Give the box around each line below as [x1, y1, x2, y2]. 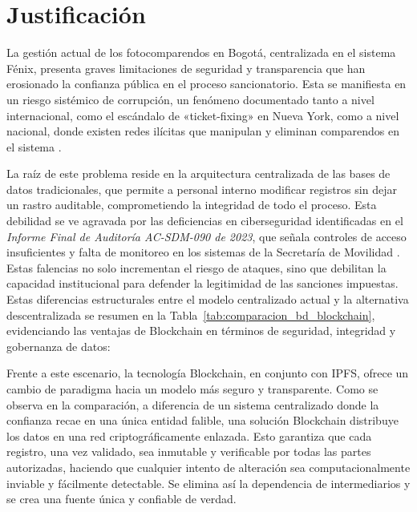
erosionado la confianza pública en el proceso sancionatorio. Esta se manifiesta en [6, 75, 407, 92]
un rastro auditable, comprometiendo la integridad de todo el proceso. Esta [6, 196, 377, 213]
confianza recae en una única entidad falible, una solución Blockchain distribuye [6, 412, 399, 429]
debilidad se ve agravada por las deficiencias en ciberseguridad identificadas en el [6, 212, 403, 229]
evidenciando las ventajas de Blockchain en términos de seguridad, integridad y [6, 322, 396, 339]
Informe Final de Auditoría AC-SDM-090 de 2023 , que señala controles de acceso [6, 228, 407, 244]
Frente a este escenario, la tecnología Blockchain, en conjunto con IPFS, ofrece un [6, 365, 409, 381]
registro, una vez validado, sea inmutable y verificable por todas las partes [6, 443, 371, 460]
